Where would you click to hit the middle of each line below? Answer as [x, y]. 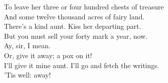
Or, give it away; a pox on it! [48, 55]
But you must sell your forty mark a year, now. [76, 36]
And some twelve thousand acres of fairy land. [74, 16]
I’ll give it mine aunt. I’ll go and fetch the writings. [82, 65]
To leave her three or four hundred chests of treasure [84, 6]
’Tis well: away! [28, 75]
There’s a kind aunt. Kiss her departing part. [73, 26]
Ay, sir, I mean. [27, 45]
